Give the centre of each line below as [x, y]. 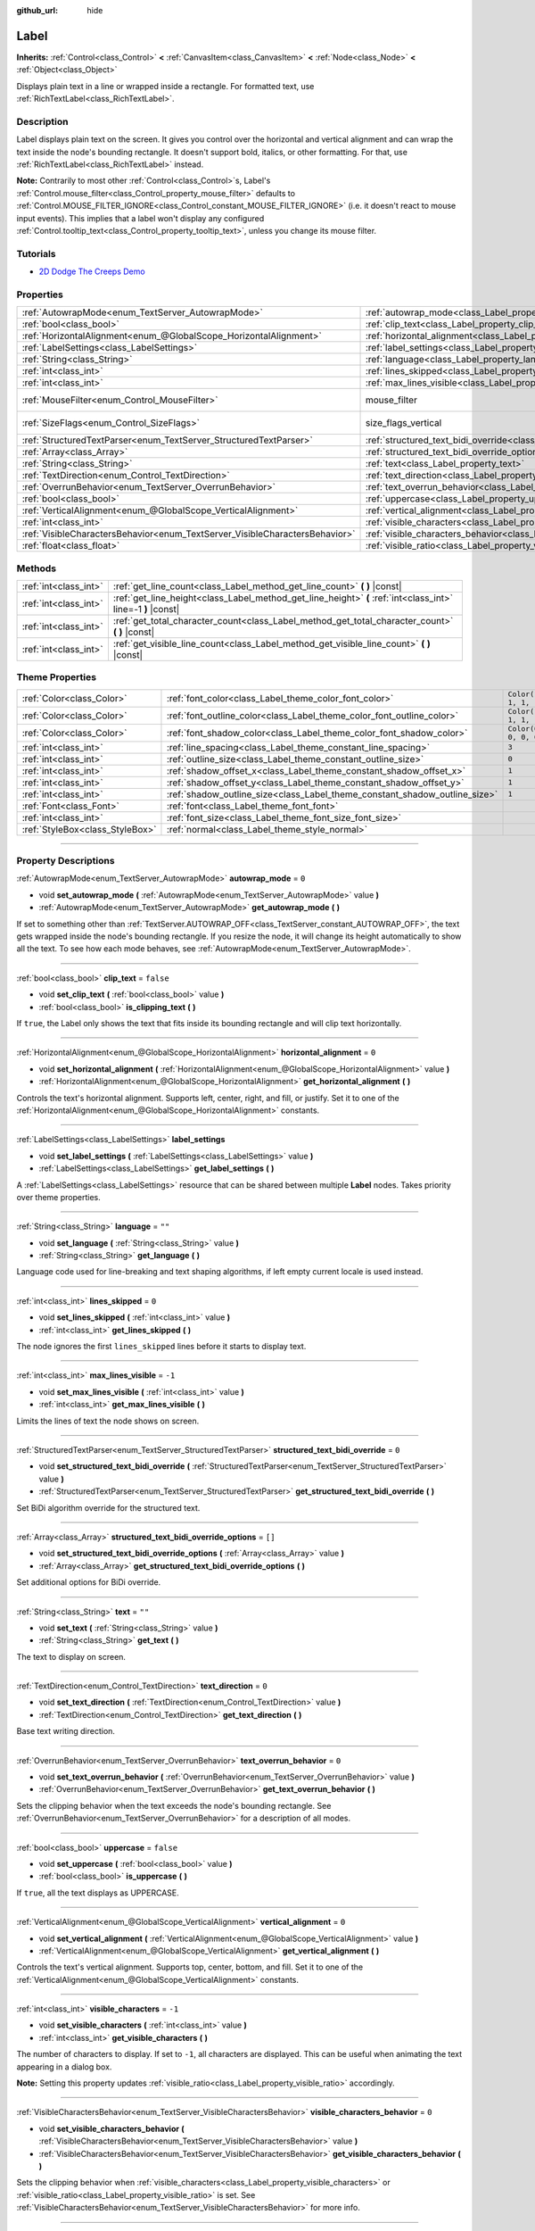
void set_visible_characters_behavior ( [111, 2128]
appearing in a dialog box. [64, 2067]
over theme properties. [59, 1197]
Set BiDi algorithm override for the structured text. [108, 1507]
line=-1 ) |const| [146, 609]
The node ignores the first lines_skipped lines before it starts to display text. [161, 1347]
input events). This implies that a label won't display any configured [140, 218]
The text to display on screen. [71, 1656]
